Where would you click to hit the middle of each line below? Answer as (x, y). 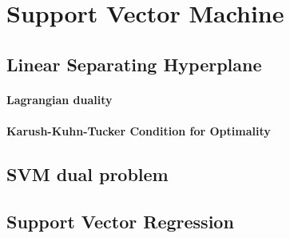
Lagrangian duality (60, 99)
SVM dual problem (87, 173)
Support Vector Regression (120, 221)
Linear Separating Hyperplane (134, 64)
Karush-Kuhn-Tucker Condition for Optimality (139, 130)
